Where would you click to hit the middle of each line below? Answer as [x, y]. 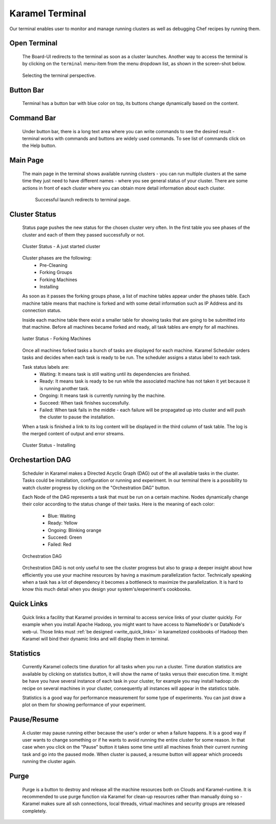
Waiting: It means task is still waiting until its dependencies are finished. [115, 374]
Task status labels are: [46, 367]
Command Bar [33, 118]
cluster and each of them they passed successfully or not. [84, 235]
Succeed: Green [65, 537]
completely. [34, 811]
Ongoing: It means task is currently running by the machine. [102, 396]
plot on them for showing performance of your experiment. [84, 705]
